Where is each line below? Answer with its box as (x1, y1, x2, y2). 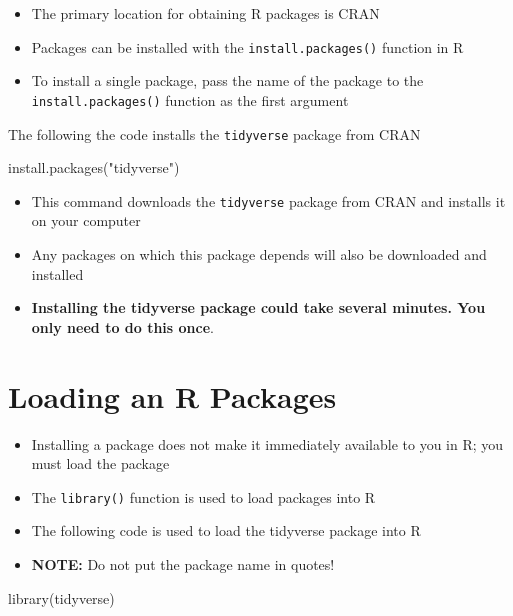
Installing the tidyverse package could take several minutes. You (31, 297, 486, 318)
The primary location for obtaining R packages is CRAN (31, 3, 380, 23)
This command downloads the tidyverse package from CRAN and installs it (31, 190, 506, 211)
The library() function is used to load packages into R (31, 486, 376, 507)
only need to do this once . (31, 316, 214, 337)
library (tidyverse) (8, 587, 115, 608)
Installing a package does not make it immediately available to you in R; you (31, 433, 504, 454)
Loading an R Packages (8, 375, 337, 416)
